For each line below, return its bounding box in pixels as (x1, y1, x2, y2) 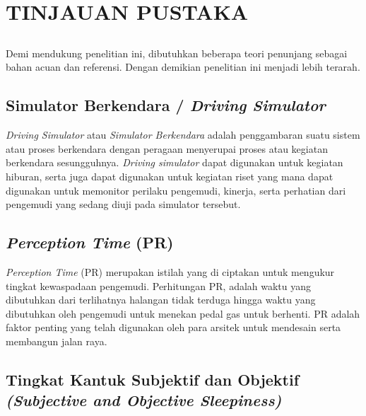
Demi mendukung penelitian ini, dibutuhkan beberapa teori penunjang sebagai (6, 45, 348, 60)
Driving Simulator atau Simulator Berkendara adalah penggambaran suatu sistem (6, 127, 360, 142)
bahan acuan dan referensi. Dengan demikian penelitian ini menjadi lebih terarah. (6, 59, 360, 74)
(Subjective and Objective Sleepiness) (6, 389, 282, 411)
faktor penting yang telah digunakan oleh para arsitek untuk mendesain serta (6, 320, 341, 335)
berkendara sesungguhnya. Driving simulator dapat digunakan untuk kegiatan (6, 155, 343, 170)
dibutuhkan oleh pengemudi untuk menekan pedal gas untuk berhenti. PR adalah (6, 306, 360, 320)
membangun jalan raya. (6, 333, 107, 348)
